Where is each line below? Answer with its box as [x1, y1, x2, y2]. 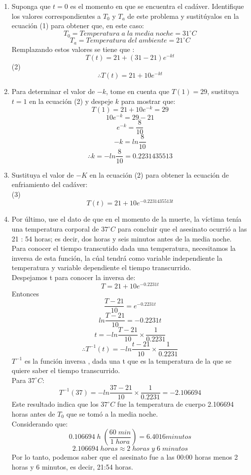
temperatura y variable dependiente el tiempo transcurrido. [11, 262, 191, 273]
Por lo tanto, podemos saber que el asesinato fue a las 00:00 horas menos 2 [11, 452, 238, 462]
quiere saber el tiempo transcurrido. [11, 365, 120, 376]
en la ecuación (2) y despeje [29, 95, 113, 106]
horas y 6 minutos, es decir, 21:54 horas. [11, 461, 133, 472]
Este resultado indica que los [11, 399, 99, 409]
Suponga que [11, 1, 51, 11]
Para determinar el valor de [11, 86, 95, 96]
